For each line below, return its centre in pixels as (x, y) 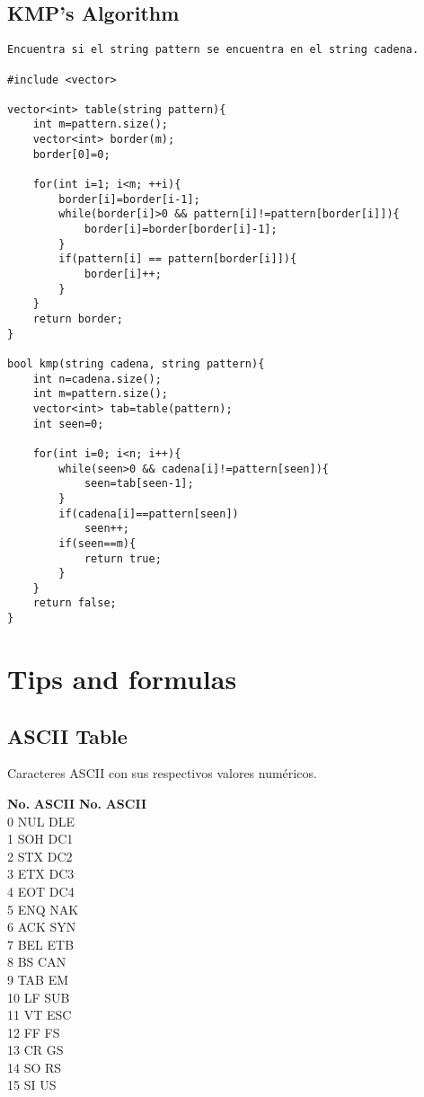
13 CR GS (35, 1050)
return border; (78, 319)
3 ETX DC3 (41, 874)
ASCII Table (67, 735)
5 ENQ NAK (43, 909)
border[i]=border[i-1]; (129, 199)
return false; (75, 603)
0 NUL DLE (41, 821)
